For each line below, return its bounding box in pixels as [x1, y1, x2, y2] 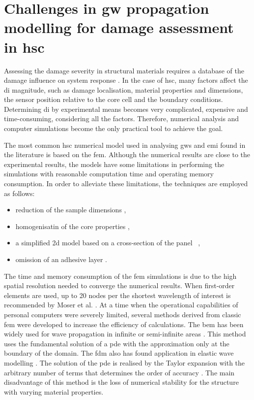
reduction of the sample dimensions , [15, 204, 126, 215]
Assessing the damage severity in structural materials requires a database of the [4, 65, 244, 75]
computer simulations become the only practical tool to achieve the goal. [4, 123, 223, 133]
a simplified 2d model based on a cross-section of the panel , [15, 237, 200, 248]
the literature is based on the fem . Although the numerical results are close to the [4, 149, 251, 160]
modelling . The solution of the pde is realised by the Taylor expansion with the [4, 357, 245, 367]
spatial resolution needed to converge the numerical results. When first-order [4, 280, 235, 291]
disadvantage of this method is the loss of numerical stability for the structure [4, 377, 239, 387]
